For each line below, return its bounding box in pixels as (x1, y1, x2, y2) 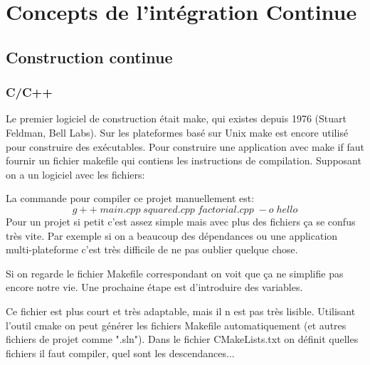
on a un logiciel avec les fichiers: (6, 166, 145, 181)
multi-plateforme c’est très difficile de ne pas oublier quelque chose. (6, 242, 298, 257)
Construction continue (6, 46, 173, 68)
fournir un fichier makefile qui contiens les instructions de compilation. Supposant (6, 153, 361, 168)
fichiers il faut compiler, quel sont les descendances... (6, 345, 235, 360)
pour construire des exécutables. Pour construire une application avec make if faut (6, 139, 364, 154)
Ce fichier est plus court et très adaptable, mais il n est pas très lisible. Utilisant (6, 303, 356, 318)
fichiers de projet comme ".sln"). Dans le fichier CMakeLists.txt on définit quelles (6, 332, 359, 347)
